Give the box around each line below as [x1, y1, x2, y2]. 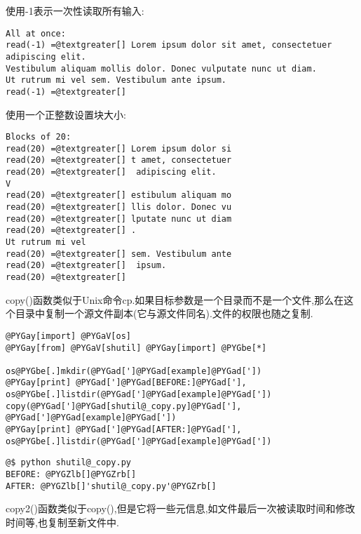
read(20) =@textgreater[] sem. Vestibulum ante [6, 248, 232, 259]
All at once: [6, 28, 66, 39]
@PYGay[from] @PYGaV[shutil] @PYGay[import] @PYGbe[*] [6, 342, 267, 353]
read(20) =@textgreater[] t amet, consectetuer [6, 155, 232, 166]
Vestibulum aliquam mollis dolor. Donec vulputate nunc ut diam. [6, 63, 317, 74]
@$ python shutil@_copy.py [6, 458, 131, 468]
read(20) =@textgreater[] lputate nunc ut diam [6, 213, 232, 224]
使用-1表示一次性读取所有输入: [6, 4, 144, 18]
